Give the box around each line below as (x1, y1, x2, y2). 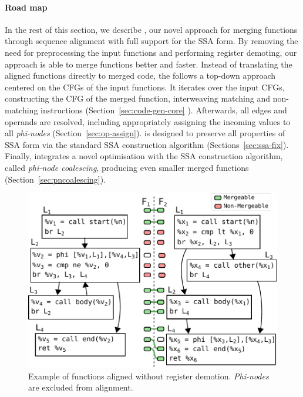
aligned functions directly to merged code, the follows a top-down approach (5, 69, 276, 82)
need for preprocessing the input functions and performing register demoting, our (5, 46, 297, 58)
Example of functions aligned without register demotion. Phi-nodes (28, 369, 269, 382)
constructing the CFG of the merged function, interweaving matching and (5, 92, 271, 105)
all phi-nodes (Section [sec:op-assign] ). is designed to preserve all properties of (5, 127, 285, 139)
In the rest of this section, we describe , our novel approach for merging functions (5, 23, 298, 35)
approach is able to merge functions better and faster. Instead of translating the (5, 58, 292, 70)
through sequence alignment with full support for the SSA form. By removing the (5, 35, 298, 47)
